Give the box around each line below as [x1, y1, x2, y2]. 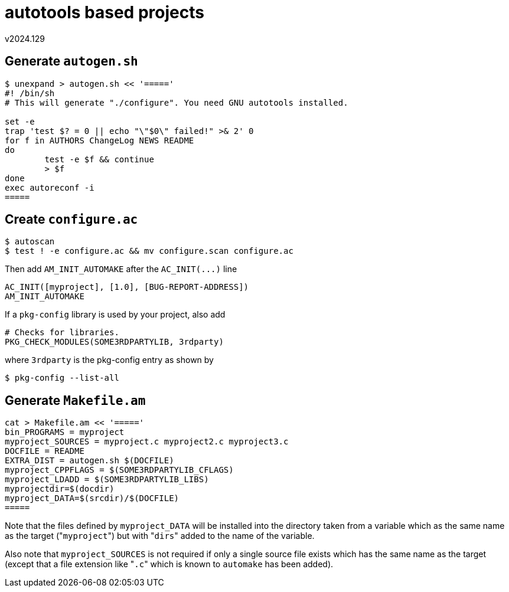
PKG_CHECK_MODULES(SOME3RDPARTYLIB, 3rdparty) [5, 337, 224, 347]
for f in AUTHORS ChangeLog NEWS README [5, 135, 194, 145]
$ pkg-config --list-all [5, 373, 119, 383]
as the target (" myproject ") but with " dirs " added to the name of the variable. [5, 531, 315, 541]
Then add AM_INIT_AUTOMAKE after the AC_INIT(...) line [5, 264, 237, 274]
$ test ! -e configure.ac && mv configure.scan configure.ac [5, 246, 293, 256]
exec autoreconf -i [5, 182, 94, 192]
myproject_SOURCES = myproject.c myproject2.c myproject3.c [5, 437, 289, 447]
